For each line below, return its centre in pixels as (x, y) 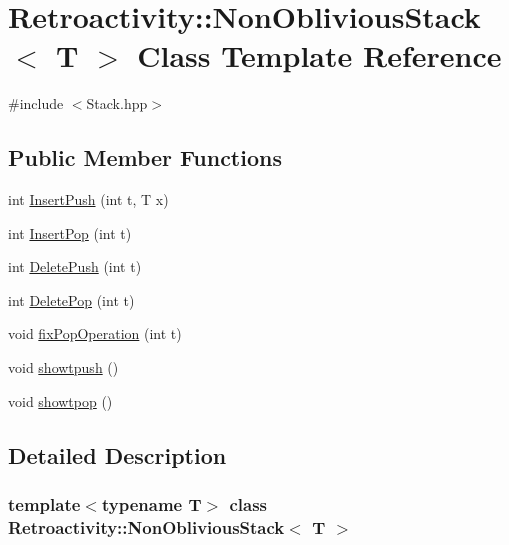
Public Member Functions (145, 157)
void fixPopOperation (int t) (95, 333)
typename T (151, 503)
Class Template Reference (319, 55)
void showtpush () (63, 367)
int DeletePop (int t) (71, 299)
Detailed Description (117, 454)
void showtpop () (60, 400)
